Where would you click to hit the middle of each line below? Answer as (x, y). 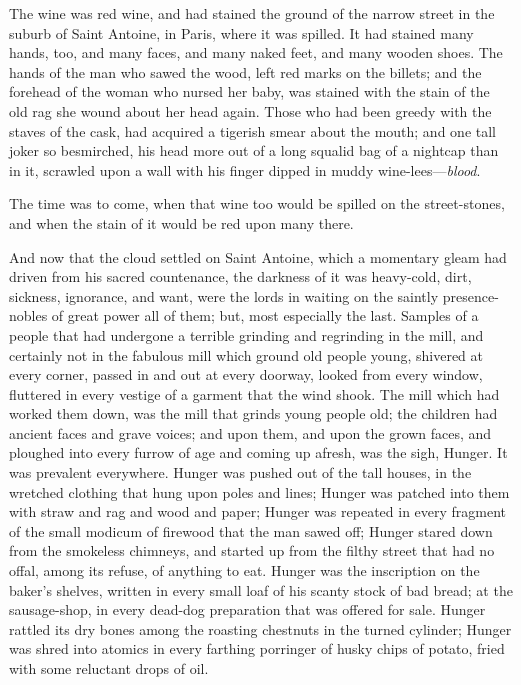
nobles (28, 315)
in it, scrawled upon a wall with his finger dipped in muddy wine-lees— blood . (245, 169)
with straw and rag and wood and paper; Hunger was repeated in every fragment (258, 511)
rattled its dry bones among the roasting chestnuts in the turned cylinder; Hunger (260, 628)
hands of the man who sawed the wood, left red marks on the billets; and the (245, 71)
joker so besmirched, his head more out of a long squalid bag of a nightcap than (254, 150)
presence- (470, 295)
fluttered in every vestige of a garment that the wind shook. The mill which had (254, 393)
